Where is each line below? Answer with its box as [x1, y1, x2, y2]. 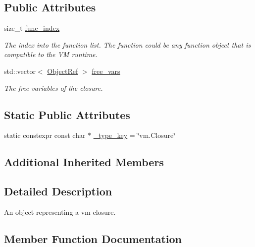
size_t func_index [4, 23, 60, 33]
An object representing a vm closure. [4, 206, 116, 217]
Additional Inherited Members [4, 154, 164, 170]
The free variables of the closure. [4, 82, 103, 93]
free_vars [92, 65, 120, 76]
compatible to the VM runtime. [4, 49, 98, 60]
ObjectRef [47, 65, 78, 76]
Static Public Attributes [4, 107, 130, 122]
